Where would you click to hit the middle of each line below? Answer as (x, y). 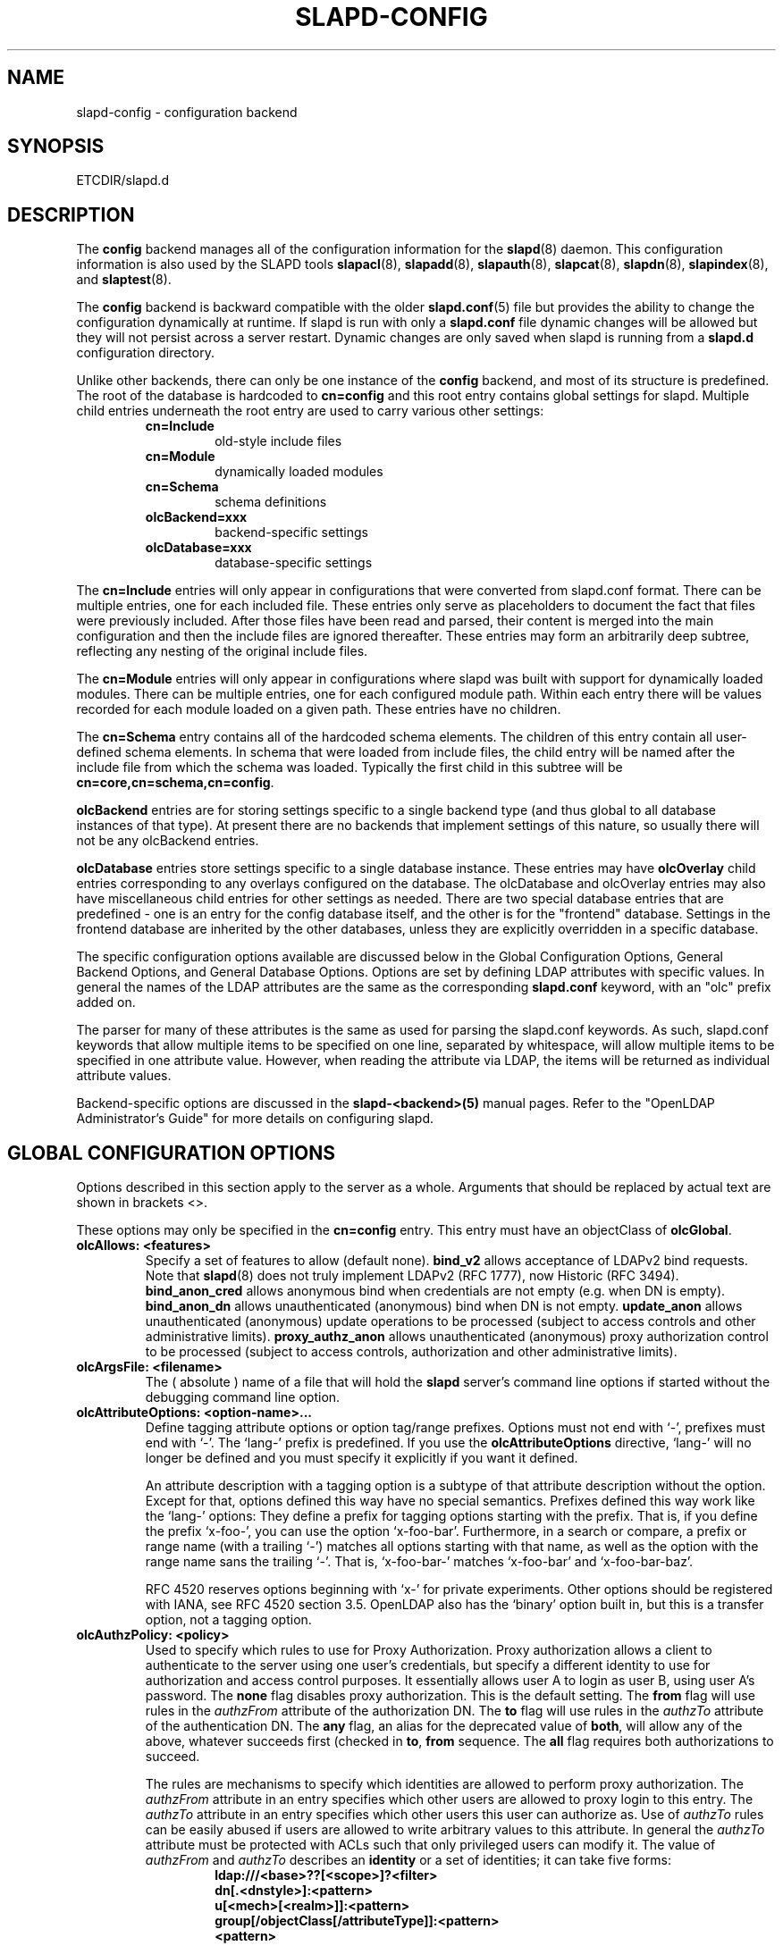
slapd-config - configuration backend (187, 112)
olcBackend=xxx (196, 517)
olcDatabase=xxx (198, 548)
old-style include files (278, 441)
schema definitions (271, 502)
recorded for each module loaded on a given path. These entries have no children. (319, 709)
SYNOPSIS (56, 147)
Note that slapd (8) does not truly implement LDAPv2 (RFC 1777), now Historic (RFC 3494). (412, 1276)
